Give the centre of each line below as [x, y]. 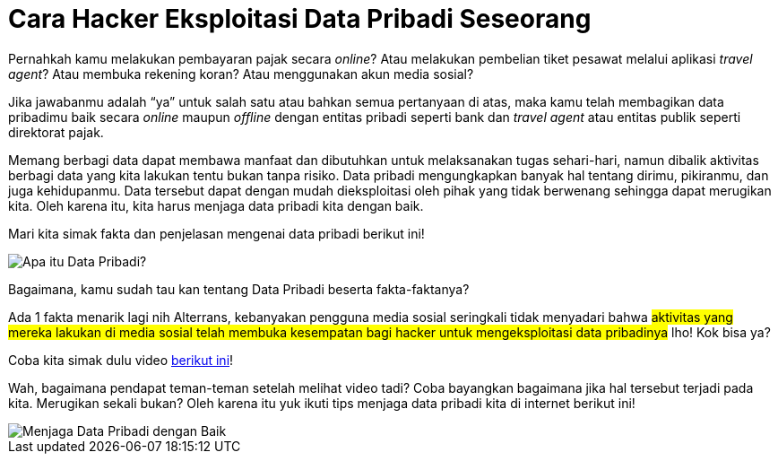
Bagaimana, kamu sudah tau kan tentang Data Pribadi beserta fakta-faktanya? [239, 289]
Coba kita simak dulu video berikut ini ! [121, 360]
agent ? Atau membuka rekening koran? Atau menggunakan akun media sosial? [241, 74]
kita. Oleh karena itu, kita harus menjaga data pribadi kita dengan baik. [216, 205]
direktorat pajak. [56, 132]
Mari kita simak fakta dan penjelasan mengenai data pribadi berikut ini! [216, 233]
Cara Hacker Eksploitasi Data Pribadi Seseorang [300, 19]
